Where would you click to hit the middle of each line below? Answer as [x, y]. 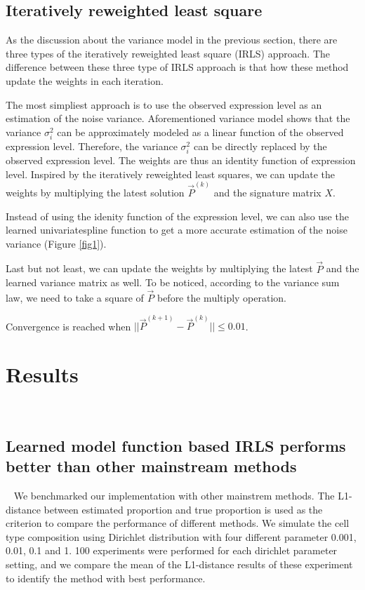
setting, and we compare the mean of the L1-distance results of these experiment [179, 564]
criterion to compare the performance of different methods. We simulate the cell [178, 523]
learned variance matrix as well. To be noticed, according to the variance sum [173, 282]
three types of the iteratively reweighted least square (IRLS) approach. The [168, 53]
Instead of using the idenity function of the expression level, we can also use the [177, 216]
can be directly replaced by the [260, 146]
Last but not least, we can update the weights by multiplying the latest [159, 268]
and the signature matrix [267, 192]
